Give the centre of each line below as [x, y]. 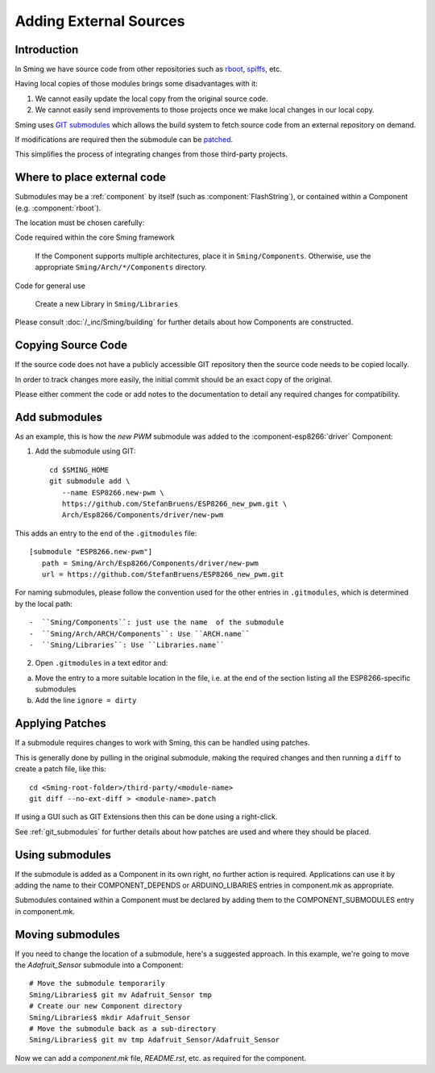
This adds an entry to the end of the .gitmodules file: [106, 533]
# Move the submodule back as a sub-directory [123, 1029]
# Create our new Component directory [106, 1006]
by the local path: [43, 603]
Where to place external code [91, 177]
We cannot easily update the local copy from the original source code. [151, 98]
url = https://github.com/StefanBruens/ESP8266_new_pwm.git [163, 574]
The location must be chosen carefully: [80, 223]
